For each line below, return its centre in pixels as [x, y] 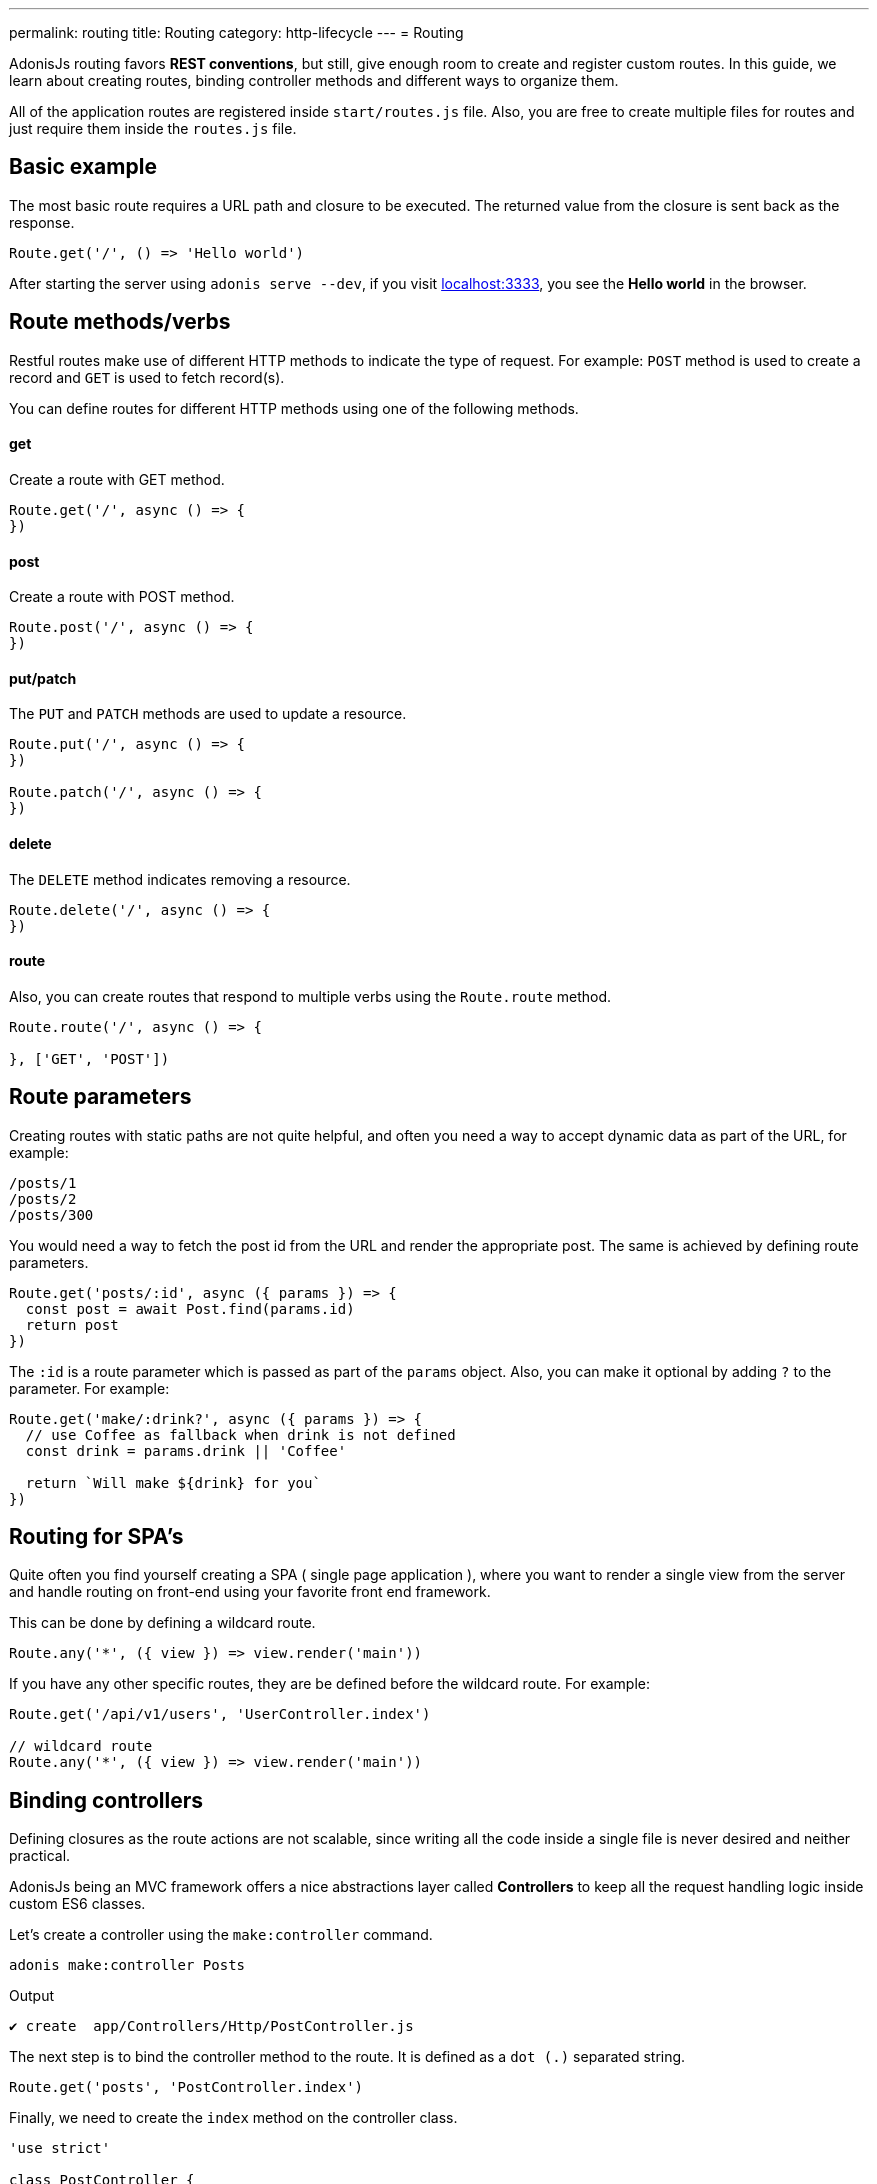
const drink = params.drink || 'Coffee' [186, 1450]
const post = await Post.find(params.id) [190, 1308]
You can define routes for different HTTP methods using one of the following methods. [294, 408]
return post [72, 1324]
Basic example [83, 167]
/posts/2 [43, 1198]
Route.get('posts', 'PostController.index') [186, 2087]
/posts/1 [43, 1182]
